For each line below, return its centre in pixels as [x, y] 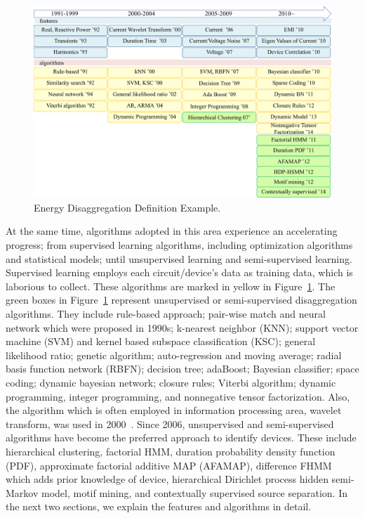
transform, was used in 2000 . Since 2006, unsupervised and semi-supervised [170, 423]
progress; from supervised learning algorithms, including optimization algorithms [179, 245]
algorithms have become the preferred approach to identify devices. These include [181, 438]
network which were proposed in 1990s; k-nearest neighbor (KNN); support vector [182, 327]
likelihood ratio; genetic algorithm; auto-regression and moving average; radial [174, 355]
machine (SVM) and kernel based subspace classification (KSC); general [161, 341]
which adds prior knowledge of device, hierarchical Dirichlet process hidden [167, 479]
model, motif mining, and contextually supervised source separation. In [194, 492]
